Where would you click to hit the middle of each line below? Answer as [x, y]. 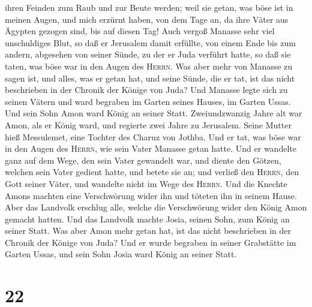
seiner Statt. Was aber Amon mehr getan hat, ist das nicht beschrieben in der [148, 231]
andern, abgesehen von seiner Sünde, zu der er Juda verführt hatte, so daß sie [148, 54]
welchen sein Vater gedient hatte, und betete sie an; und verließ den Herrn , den [152, 172]
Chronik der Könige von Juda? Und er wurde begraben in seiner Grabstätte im [151, 242]
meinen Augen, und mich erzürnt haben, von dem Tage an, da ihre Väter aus [147, 19]
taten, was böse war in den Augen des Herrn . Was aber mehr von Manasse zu [149, 66]
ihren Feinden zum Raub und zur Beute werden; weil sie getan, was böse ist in [149, 7]
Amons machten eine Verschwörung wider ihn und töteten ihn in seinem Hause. [151, 195]
